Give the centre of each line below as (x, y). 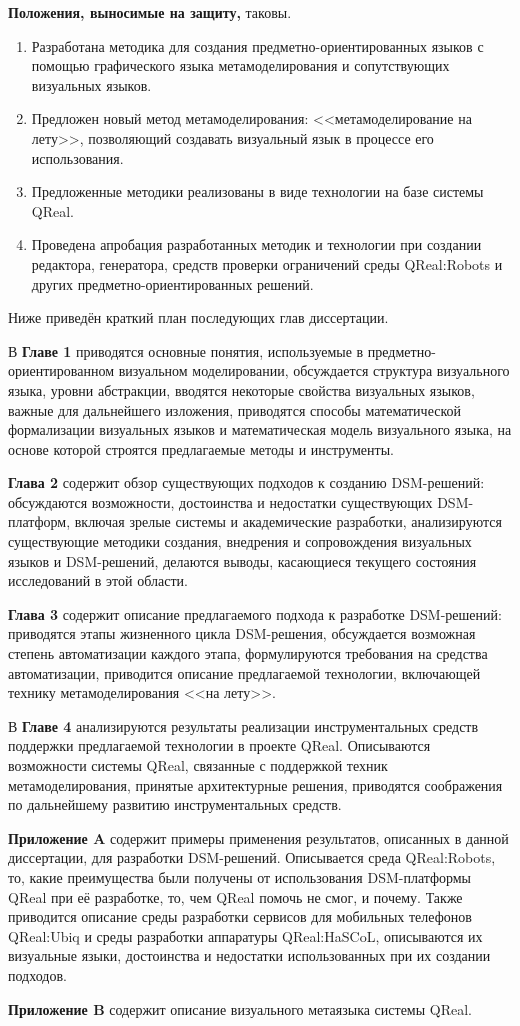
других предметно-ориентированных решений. (172, 283)
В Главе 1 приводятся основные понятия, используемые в (186, 350)
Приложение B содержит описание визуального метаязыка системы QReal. (240, 1008)
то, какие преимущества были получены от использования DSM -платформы (240, 876)
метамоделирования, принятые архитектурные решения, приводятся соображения (255, 784)
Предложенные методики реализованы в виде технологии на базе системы (257, 191)
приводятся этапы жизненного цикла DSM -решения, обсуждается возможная (242, 633)
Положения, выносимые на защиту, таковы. (150, 12)
